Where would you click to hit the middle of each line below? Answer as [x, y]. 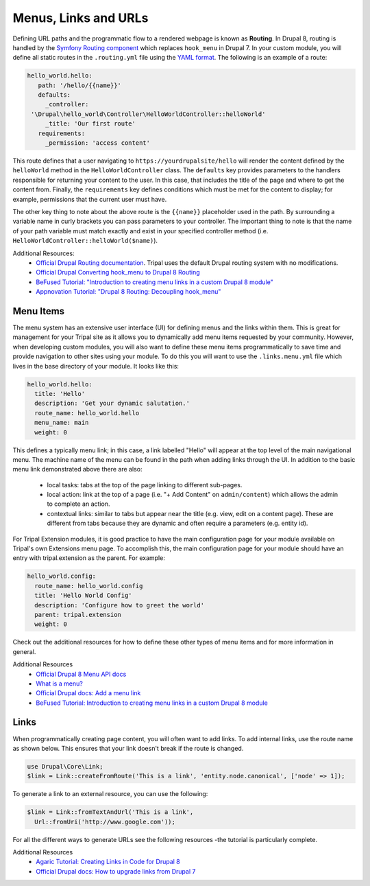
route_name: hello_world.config [89, 586]
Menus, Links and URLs [81, 18]
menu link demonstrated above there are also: [77, 469]
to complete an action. [78, 504]
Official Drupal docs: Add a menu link [88, 693]
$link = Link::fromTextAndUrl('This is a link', [110, 812]
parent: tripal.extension [78, 615]
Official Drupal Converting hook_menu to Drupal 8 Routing [118, 272]
